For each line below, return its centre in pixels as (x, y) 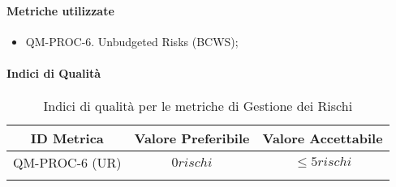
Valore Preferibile (192, 138)
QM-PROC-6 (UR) (67, 163)
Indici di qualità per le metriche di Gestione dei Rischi (198, 106)
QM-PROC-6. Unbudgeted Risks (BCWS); (132, 41)
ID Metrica (67, 138)
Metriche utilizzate (60, 10)
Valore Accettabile (323, 138)
